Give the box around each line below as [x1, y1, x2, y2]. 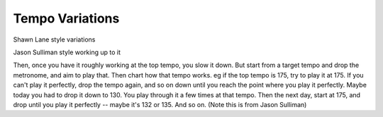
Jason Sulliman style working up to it [13, 48, 121, 56]
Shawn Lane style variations [13, 35, 96, 44]
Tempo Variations [13, 11, 120, 26]
